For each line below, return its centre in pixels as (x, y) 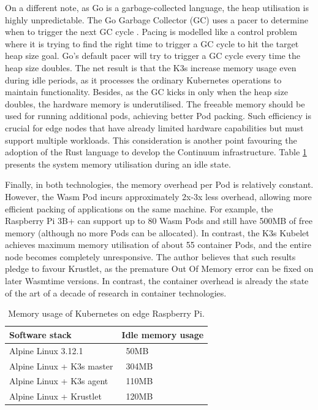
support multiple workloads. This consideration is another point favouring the (151, 140)
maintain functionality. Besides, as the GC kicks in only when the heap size (146, 92)
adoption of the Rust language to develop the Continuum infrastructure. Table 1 (156, 152)
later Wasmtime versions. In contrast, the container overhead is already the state (157, 281)
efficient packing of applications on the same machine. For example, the (139, 208)
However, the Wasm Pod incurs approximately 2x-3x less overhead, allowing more (158, 196)
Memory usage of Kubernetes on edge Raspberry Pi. (106, 313)
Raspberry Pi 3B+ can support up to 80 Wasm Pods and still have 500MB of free (159, 221)
